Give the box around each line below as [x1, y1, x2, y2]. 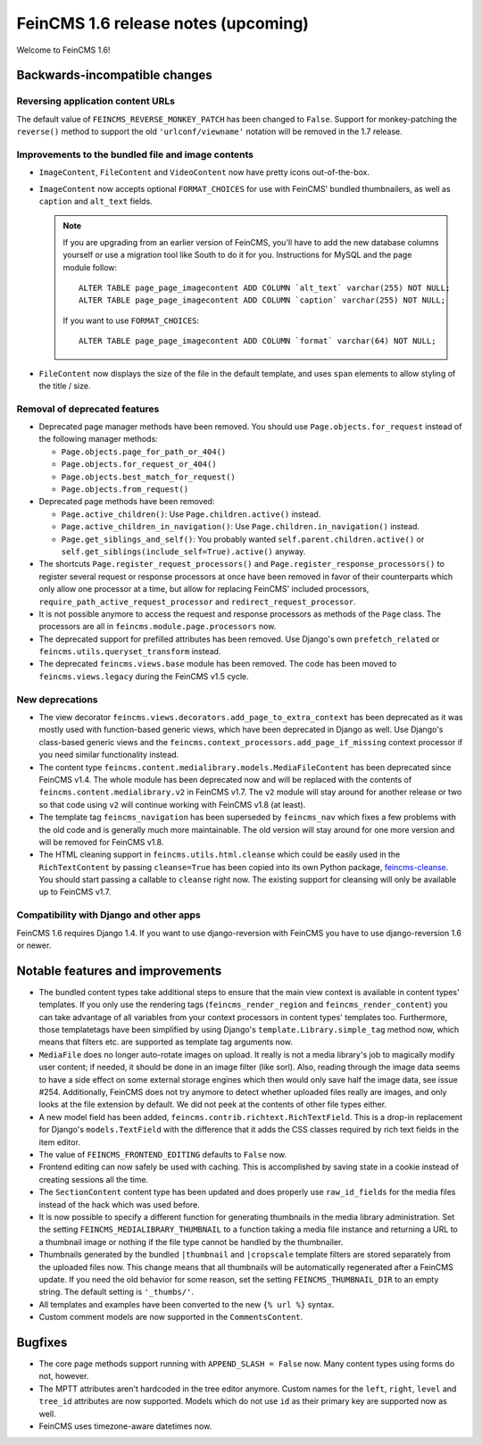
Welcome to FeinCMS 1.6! [16, 45, 111, 55]
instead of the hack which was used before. [38, 1199, 200, 1209]
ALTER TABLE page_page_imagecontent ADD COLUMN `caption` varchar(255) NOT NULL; [79, 295, 446, 305]
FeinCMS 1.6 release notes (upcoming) [16, 13, 310, 33]
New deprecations [16, 693, 98, 705]
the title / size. [38, 380, 91, 391]
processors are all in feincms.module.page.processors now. [38, 621, 277, 632]
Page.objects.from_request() [61, 485, 189, 494]
